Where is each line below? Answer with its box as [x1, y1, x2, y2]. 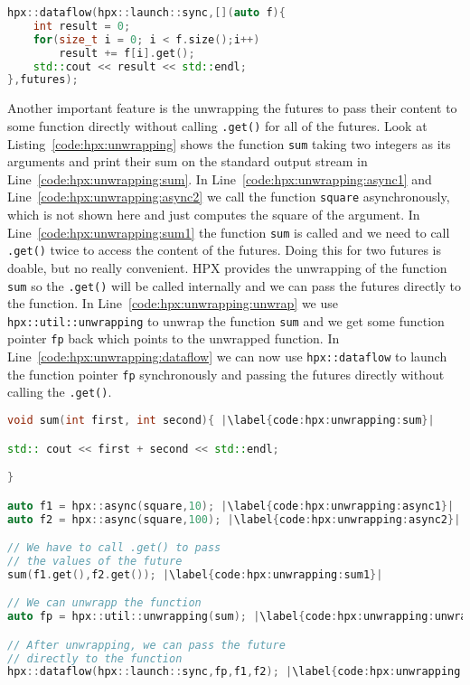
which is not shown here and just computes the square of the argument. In [7, 205, 420, 223]
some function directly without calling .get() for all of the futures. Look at [7, 116, 428, 135]
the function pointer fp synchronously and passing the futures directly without [7, 364, 445, 383]
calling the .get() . [7, 382, 112, 401]
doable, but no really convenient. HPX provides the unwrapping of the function [7, 258, 447, 277]
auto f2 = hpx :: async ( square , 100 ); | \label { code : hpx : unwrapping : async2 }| [7, 512, 461, 526]
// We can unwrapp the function [7, 596, 202, 610]
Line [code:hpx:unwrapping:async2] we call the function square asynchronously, [7, 187, 450, 206]
